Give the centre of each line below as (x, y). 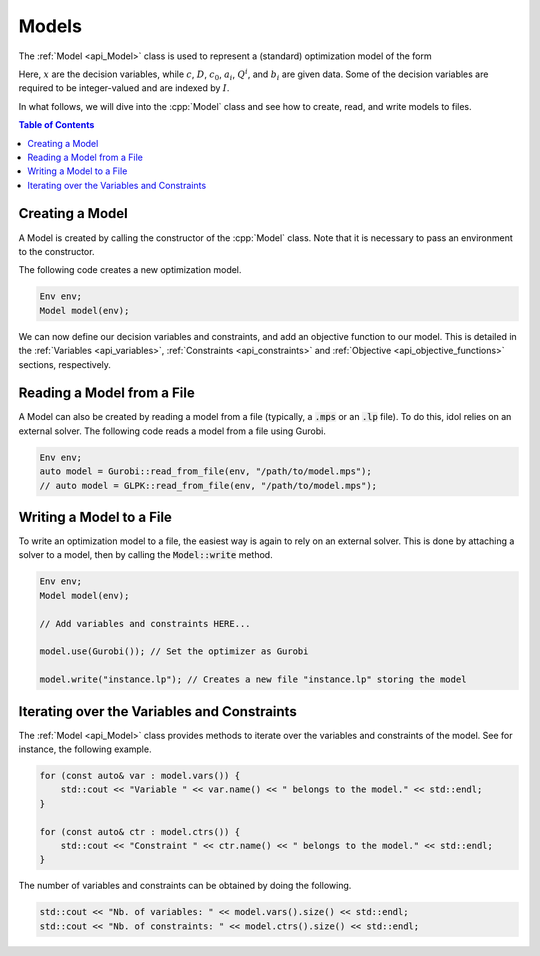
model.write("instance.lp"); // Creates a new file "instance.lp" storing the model (253, 679)
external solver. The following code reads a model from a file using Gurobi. (172, 431)
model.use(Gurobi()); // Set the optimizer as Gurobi (174, 651)
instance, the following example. (85, 749)
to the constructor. (56, 251)
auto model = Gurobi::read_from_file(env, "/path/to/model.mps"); (205, 471)
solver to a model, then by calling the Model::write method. (146, 555)
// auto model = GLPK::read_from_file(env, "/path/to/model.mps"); (208, 485)
